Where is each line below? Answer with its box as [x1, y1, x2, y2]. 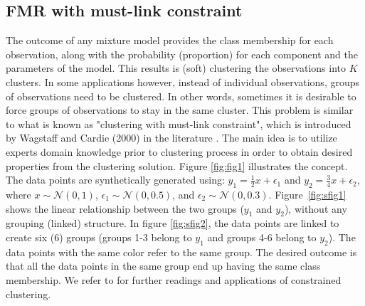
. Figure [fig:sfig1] [268, 186, 347, 201]
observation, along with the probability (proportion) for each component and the [6, 46, 359, 61]
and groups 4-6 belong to [207, 229, 317, 244]
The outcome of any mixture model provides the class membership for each [6, 33, 334, 48]
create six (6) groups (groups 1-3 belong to [6, 229, 192, 244]
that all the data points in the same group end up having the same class [6, 258, 321, 273]
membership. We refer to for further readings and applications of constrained [6, 272, 342, 287]
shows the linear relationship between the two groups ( [6, 201, 244, 216]
